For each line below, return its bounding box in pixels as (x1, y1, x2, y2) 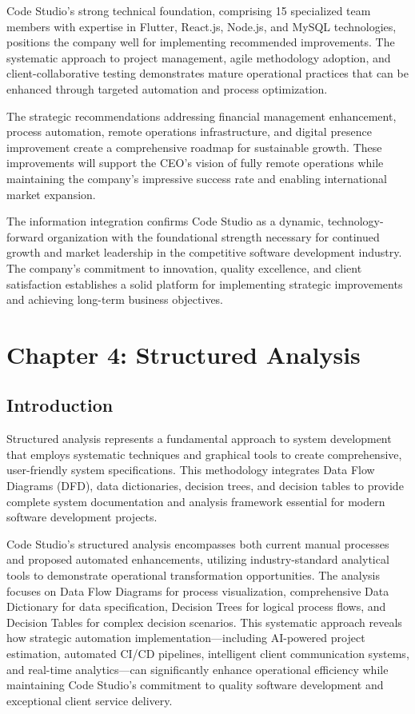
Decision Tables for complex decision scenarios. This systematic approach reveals (6, 613, 402, 630)
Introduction (6, 393, 114, 417)
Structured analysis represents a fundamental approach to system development (6, 430, 392, 447)
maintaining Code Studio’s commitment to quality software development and (6, 676, 384, 693)
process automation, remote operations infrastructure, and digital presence (6, 123, 372, 140)
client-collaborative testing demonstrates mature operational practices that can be (6, 65, 409, 82)
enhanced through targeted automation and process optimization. (6, 80, 328, 97)
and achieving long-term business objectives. (6, 291, 224, 308)
